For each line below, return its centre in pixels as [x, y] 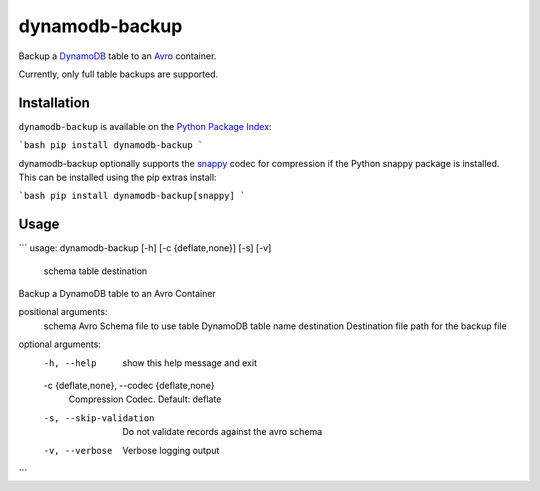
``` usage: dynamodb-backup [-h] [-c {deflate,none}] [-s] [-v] [145, 248]
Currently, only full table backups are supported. [118, 74]
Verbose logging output [171, 450]
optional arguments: [60, 344]
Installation [54, 102]
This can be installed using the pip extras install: [117, 177]
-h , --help [70, 363]
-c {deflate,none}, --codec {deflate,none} [129, 386]
